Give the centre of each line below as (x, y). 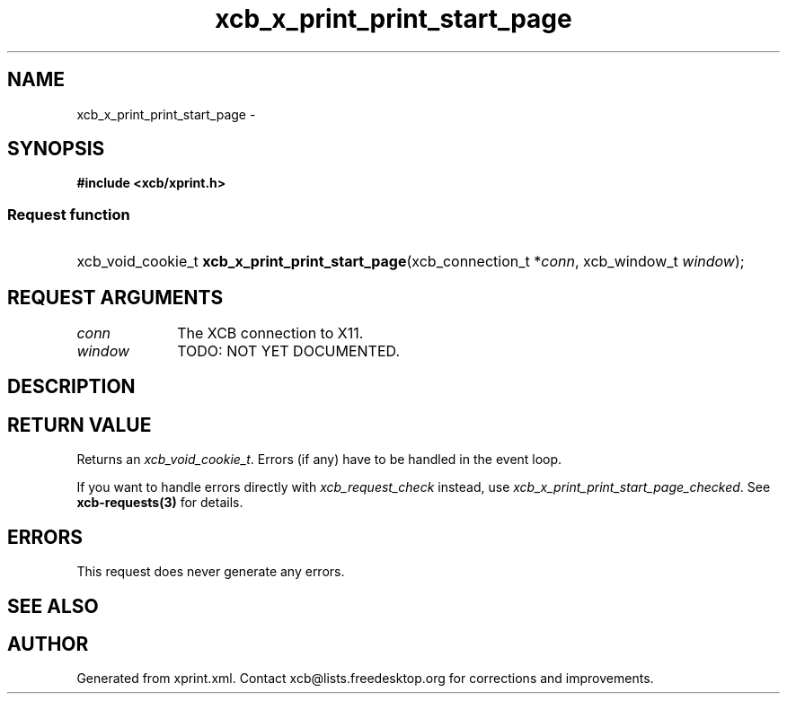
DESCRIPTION (71, 387)
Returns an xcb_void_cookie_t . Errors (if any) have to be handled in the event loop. (319, 460)
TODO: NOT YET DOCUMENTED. (289, 351)
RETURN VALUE (80, 425)
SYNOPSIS (56, 149)
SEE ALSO (53, 606)
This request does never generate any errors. (211, 572)
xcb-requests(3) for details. (160, 503)
